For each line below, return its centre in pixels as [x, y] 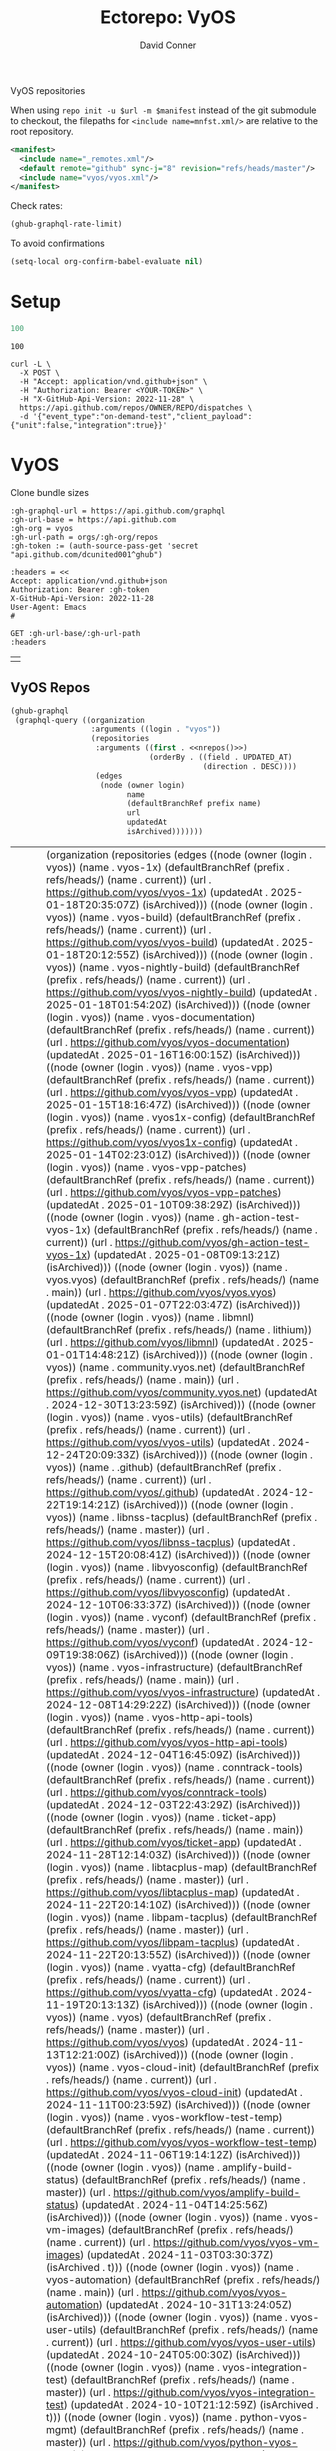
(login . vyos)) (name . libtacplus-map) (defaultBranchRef [182, 1867]
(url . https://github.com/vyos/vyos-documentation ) [168, 1042]
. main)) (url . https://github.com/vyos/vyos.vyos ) [161, 1292]
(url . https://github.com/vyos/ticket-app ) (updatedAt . [174, 1842]
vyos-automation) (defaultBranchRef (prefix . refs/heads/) [183, 2279]
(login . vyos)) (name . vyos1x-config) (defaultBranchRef [181, 1117]
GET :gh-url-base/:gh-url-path [75, 633]
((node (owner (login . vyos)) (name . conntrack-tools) [174, 1767]
